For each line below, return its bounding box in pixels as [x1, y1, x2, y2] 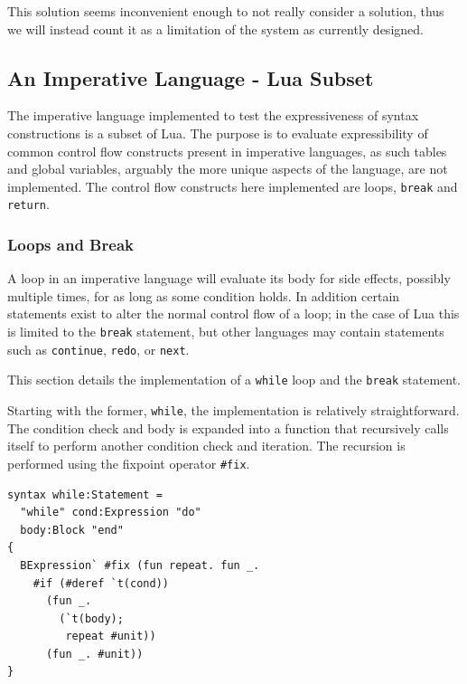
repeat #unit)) [65, 630, 156, 643]
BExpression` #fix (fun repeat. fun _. [20, 558, 260, 572]
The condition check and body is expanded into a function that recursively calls [7, 418, 449, 437]
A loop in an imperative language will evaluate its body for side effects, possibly [7, 269, 451, 288]
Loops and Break [7, 233, 134, 255]
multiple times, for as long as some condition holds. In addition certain [7, 286, 400, 305]
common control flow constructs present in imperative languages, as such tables [7, 141, 447, 160]
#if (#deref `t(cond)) [33, 576, 169, 590]
